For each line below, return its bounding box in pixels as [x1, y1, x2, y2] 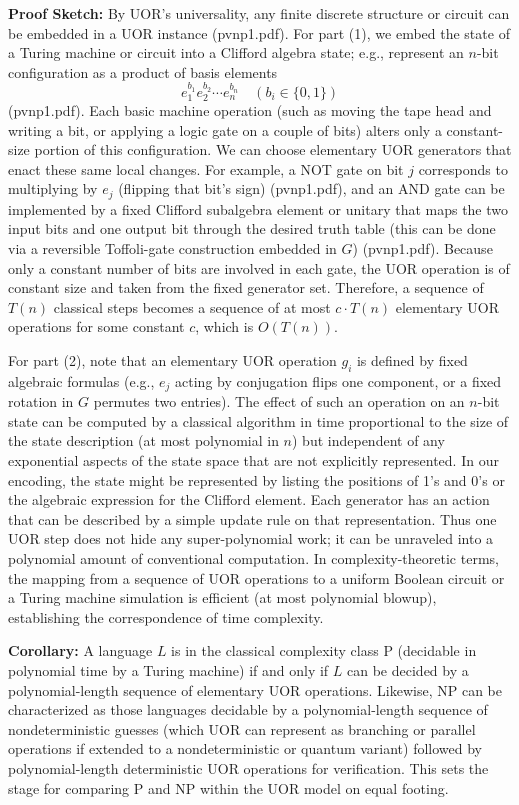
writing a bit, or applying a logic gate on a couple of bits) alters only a [8, 119, 442, 140]
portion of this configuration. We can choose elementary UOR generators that [34, 139, 512, 160]
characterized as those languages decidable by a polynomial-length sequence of [8, 699, 488, 720]
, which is [195, 316, 254, 337]
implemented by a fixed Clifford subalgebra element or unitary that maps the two [8, 198, 509, 219]
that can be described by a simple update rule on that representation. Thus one [8, 508, 497, 529]
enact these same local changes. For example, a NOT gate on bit [8, 158, 404, 179]
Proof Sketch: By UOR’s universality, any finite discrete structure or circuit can [8, 3, 510, 23]
